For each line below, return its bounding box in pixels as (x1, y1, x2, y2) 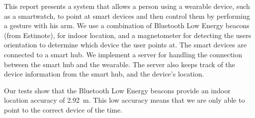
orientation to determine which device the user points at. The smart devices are (4, 39, 247, 50)
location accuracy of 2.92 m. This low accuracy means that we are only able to (4, 95, 245, 105)
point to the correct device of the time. (4, 104, 123, 115)
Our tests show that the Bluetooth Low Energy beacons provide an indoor (4, 85, 231, 95)
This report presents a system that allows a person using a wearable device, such (4, 1, 250, 11)
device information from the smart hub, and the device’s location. (4, 69, 204, 79)
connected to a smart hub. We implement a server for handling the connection (4, 49, 243, 59)
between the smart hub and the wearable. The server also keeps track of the (4, 59, 235, 69)
